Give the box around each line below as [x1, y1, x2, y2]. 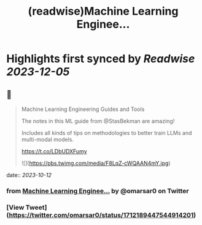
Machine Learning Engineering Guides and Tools [21, 105, 145, 113]
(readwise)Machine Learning [28, 4, 179, 18]
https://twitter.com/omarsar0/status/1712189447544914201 [9, 210, 194, 219]
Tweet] [25, 203, 47, 212]
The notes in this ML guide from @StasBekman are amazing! [21, 118, 175, 124]
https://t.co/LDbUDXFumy [21, 148, 87, 154]
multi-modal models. [21, 136, 74, 143]
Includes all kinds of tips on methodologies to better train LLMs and [21, 129, 192, 136]
